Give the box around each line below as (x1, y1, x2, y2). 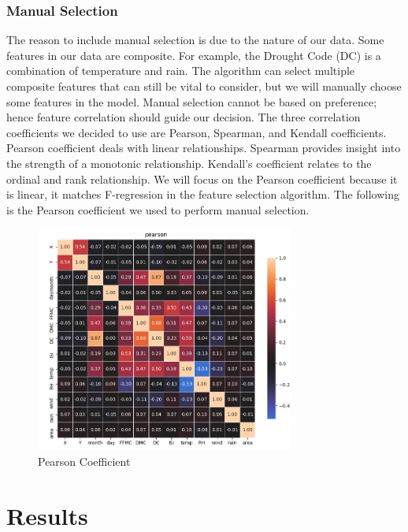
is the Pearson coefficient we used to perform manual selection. (6, 201, 310, 218)
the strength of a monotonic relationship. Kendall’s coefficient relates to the (6, 154, 372, 171)
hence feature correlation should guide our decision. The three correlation (6, 109, 361, 125)
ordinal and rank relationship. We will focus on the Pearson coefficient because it (6, 170, 398, 187)
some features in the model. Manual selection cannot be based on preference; (6, 93, 377, 110)
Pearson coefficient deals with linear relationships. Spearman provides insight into (6, 140, 401, 156)
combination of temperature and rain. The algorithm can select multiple (6, 62, 355, 79)
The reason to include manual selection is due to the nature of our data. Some (6, 32, 384, 48)
